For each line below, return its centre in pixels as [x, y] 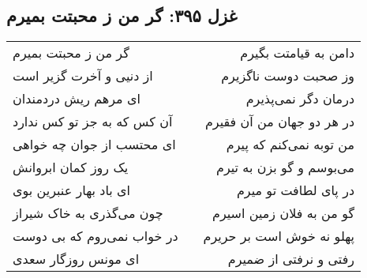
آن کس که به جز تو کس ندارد [93, 122]
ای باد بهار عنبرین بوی [72, 190]
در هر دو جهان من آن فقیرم [280, 122]
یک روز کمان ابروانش [71, 167]
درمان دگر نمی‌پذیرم [300, 99]
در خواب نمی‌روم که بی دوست [95, 236]
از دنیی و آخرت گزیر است [83, 76]
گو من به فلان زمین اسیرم [284, 213]
